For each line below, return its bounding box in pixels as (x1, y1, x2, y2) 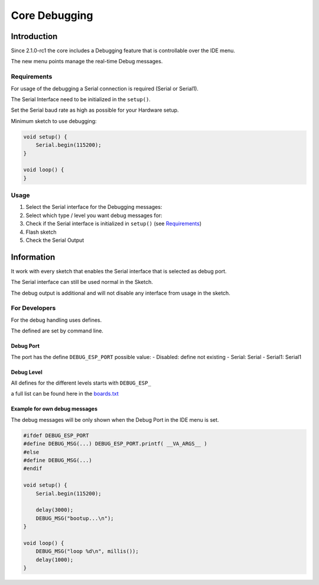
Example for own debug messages (11, 405, 97, 412)
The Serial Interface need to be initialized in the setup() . (11, 95, 151, 103)
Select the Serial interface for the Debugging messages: (25, 203, 162, 211)
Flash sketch (25, 228, 57, 235)
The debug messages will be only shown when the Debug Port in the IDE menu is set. (11, 416, 219, 423)
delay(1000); (35, 556, 74, 563)
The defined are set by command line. (11, 327, 103, 334)
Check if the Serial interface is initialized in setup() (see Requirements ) (25, 220, 202, 227)
